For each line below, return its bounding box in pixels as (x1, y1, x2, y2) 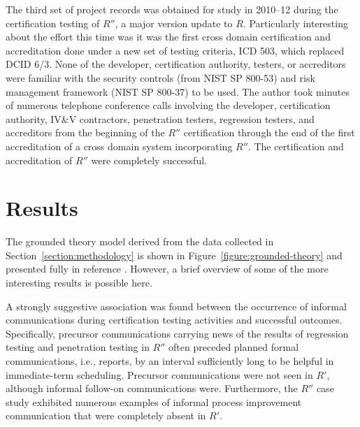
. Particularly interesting (243, 15, 348, 30)
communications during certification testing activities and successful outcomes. (6, 312, 343, 327)
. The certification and (247, 138, 344, 153)
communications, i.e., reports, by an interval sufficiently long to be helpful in (6, 354, 334, 368)
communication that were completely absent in (6, 408, 206, 423)
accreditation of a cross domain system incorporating (6, 138, 233, 153)
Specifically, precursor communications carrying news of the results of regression (6, 326, 349, 340)
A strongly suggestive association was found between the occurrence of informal (6, 298, 347, 313)
